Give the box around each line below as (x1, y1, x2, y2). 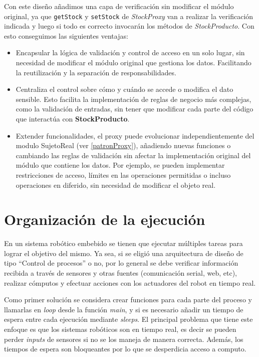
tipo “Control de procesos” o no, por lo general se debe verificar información (4, 258, 238, 268)
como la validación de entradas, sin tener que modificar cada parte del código (16, 103, 253, 114)
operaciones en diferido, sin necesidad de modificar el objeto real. (16, 179, 216, 190)
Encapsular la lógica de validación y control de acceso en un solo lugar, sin (16, 47, 245, 58)
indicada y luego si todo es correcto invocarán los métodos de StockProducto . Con (4, 21, 254, 31)
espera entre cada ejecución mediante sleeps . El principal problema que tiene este (4, 314, 253, 324)
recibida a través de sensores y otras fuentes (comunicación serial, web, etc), (4, 268, 237, 278)
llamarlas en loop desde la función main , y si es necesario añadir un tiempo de (4, 304, 243, 314)
